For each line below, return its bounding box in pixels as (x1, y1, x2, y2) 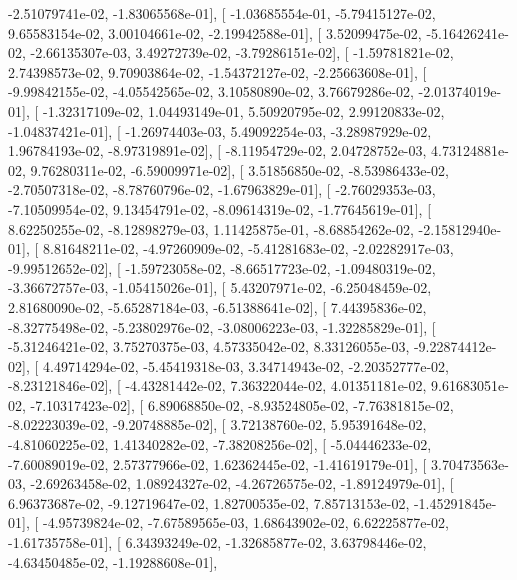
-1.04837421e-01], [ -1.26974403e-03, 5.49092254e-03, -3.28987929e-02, (8, 120, 432, 141)
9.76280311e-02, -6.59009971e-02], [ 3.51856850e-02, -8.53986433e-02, (30, 159, 449, 180)
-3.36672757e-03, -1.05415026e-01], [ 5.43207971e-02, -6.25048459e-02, (8, 277, 432, 298)
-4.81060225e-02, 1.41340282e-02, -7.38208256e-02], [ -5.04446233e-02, (8, 434, 432, 455)
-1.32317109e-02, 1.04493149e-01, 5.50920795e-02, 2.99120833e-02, (42, 100, 445, 121)
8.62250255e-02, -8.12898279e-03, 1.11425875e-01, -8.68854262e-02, (8, 218, 414, 239)
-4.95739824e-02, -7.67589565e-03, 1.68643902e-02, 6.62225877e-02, (42, 512, 449, 533)
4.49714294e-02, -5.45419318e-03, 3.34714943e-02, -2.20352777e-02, (42, 355, 449, 376)
